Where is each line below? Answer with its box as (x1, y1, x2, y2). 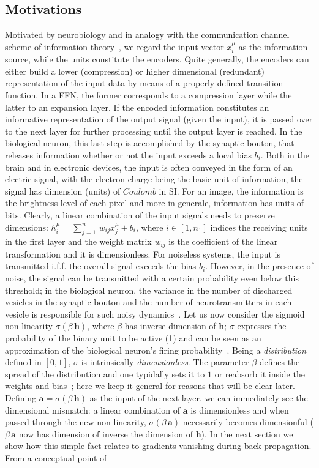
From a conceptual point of (5, 451, 107, 464)
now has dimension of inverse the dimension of (18, 427, 193, 440)
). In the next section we (201, 427, 293, 440)
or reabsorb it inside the (214, 367, 305, 380)
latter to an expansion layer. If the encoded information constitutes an (5, 100, 269, 113)
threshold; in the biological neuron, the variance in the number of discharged (5, 283, 293, 296)
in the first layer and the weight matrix (5, 235, 152, 248)
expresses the (237, 319, 287, 332)
